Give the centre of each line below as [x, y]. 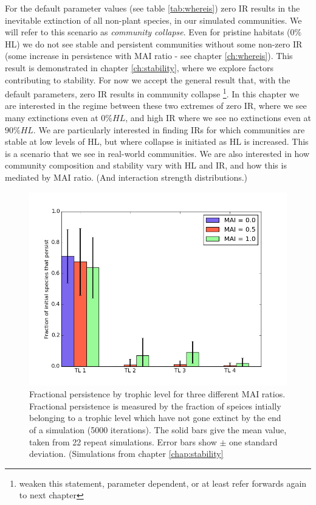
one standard [253, 441]
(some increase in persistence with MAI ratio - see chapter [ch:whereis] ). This [149, 56]
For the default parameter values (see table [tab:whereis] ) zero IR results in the [153, 8]
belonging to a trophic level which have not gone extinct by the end [155, 418]
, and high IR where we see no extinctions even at [218, 117]
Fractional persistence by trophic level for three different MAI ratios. [157, 394]
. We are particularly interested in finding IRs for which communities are [169, 129]
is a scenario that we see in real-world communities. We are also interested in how [157, 153]
